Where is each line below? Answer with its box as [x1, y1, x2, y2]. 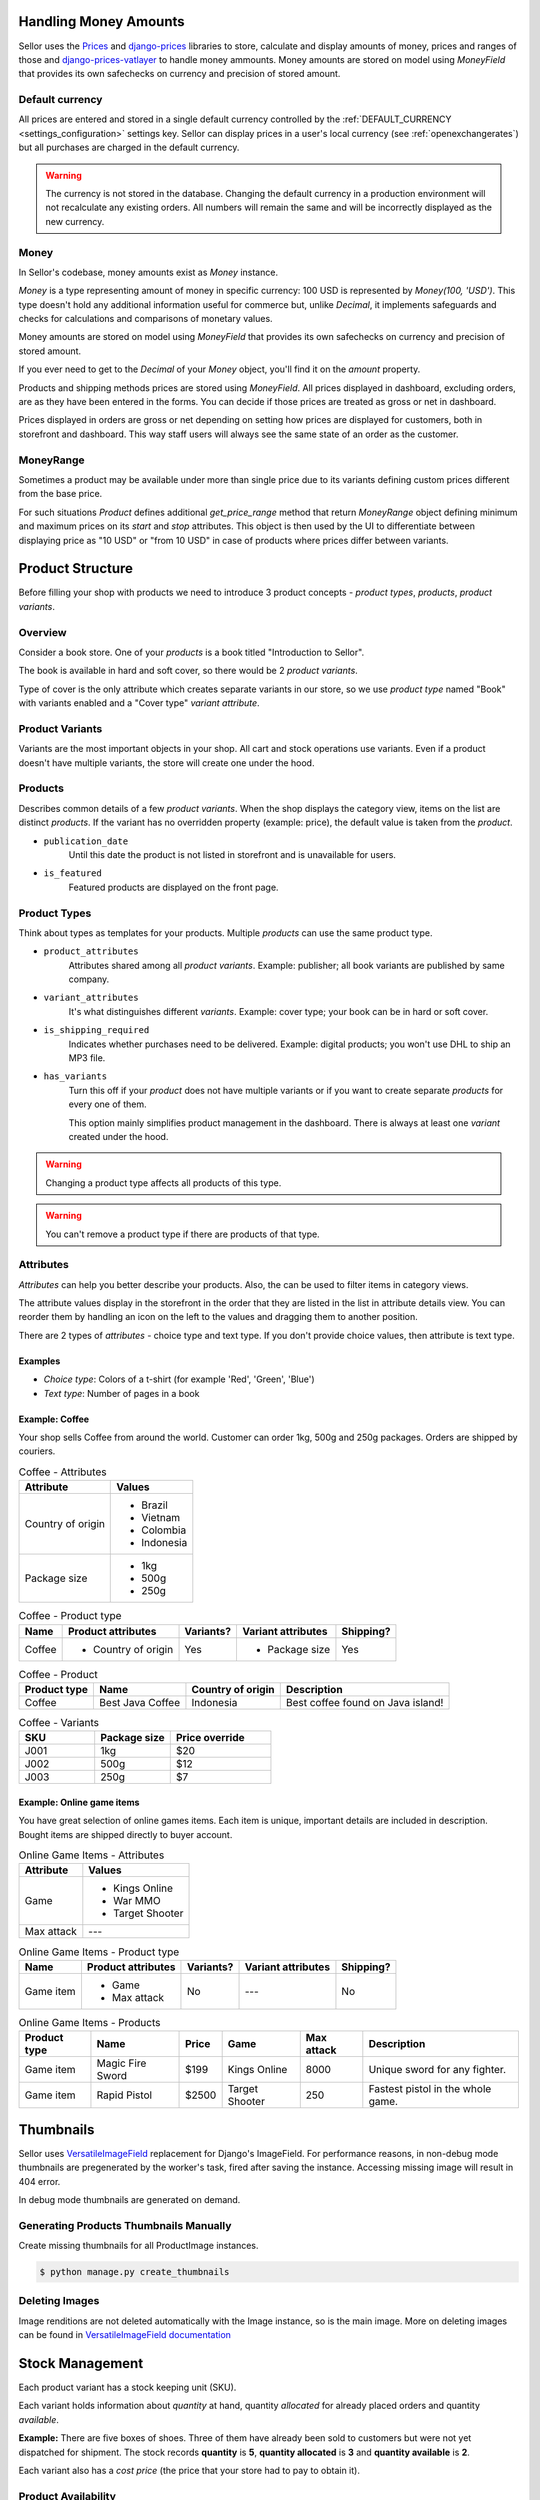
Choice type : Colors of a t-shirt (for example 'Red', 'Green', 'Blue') [43, 1373, 315, 1385]
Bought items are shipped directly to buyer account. [18, 1828, 233, 1840]
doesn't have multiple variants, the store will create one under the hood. [18, 756, 315, 769]
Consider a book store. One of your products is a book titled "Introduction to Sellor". [18, 646, 365, 658]
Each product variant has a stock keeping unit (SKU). [18, 2381, 237, 2394]
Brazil [141, 1498, 169, 1512]
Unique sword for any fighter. [368, 2063, 507, 2077]
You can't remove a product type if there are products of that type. [45, 1228, 320, 1240]
